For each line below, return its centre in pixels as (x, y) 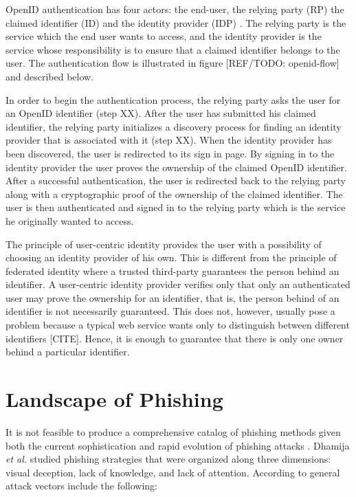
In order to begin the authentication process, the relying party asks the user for (173, 99)
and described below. (50, 76)
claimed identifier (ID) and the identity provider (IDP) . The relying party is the (176, 22)
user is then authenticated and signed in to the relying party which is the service (176, 207)
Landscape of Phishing (114, 399)
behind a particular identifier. (68, 352)
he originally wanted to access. (70, 220)
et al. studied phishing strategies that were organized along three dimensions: (168, 459)
